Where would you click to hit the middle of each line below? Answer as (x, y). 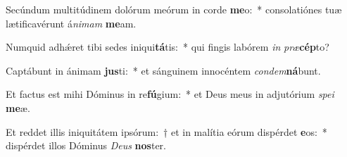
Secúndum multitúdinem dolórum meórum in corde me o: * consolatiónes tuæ (174, 9)
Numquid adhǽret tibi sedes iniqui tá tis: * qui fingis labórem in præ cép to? (168, 47)
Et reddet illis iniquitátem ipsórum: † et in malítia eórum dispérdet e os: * (166, 131)
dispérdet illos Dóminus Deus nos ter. (86, 145)
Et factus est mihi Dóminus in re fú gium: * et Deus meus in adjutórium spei (170, 94)
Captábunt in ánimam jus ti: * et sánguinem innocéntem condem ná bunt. (163, 70)
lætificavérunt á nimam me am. (71, 23)
